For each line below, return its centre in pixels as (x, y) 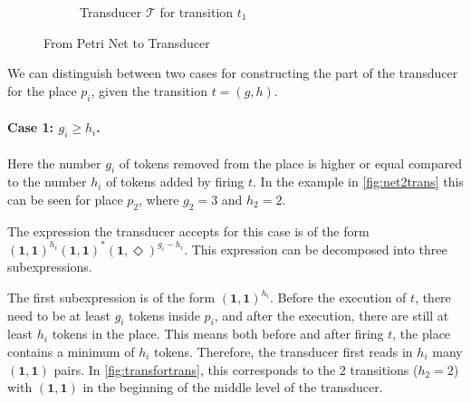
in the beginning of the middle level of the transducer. (233, 387)
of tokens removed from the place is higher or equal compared (291, 163)
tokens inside (164, 315)
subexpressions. (50, 267)
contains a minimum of (71, 352)
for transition (197, 12)
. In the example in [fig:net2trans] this (358, 182)
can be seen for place (65, 199)
